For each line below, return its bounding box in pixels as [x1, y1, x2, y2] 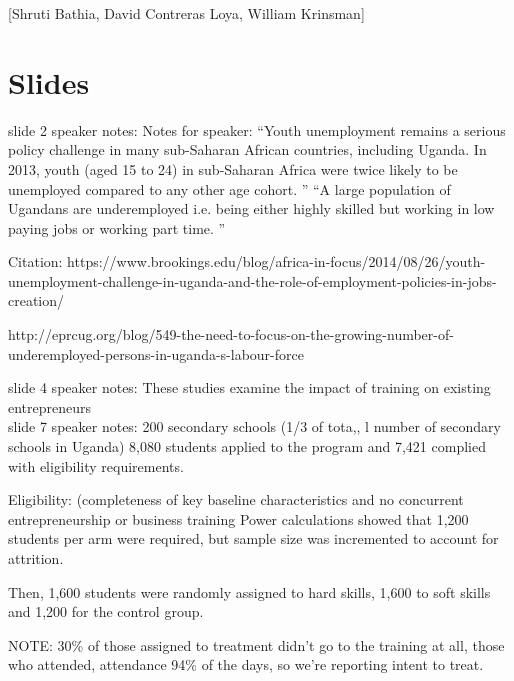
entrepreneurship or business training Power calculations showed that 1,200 [8, 508, 469, 529]
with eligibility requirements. [8, 455, 184, 476]
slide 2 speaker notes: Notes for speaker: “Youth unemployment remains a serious [8, 119, 506, 140]
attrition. [8, 548, 64, 568]
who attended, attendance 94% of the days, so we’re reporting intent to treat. [8, 654, 484, 675]
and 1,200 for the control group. [8, 601, 204, 622]
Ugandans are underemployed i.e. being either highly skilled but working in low [8, 198, 495, 219]
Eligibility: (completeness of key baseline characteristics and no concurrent [8, 489, 464, 510]
